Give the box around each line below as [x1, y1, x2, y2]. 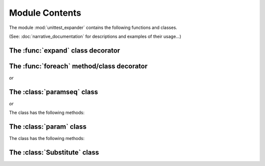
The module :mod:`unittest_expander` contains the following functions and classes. [9, 25, 178, 30]
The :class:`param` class [9, 122, 87, 131]
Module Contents [9, 7, 81, 18]
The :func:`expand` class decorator [9, 46, 120, 55]
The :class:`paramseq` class [9, 87, 98, 96]
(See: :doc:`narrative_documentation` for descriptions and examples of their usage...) [9, 33, 182, 39]
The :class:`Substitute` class [9, 148, 99, 157]
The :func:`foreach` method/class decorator [9, 62, 148, 70]
